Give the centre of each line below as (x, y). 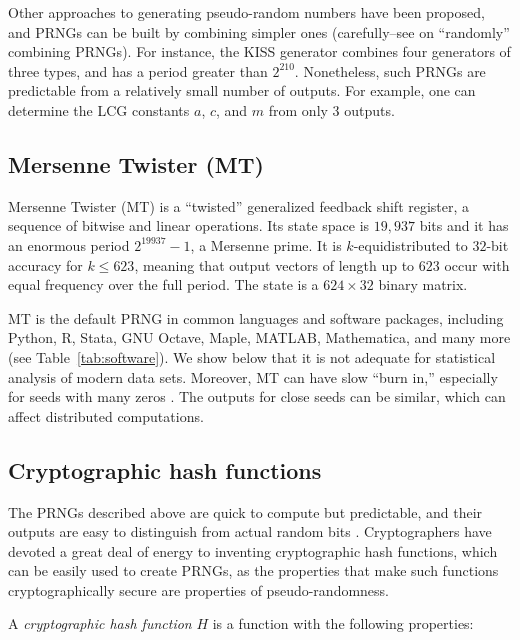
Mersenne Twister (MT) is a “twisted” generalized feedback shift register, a (239, 205)
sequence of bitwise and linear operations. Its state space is (189, 225)
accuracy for (45, 264)
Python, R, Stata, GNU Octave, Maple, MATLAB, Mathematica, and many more (259, 337)
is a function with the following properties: (343, 623)
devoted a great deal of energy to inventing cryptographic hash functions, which (253, 550)
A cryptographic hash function (100, 623)
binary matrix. (423, 284)
